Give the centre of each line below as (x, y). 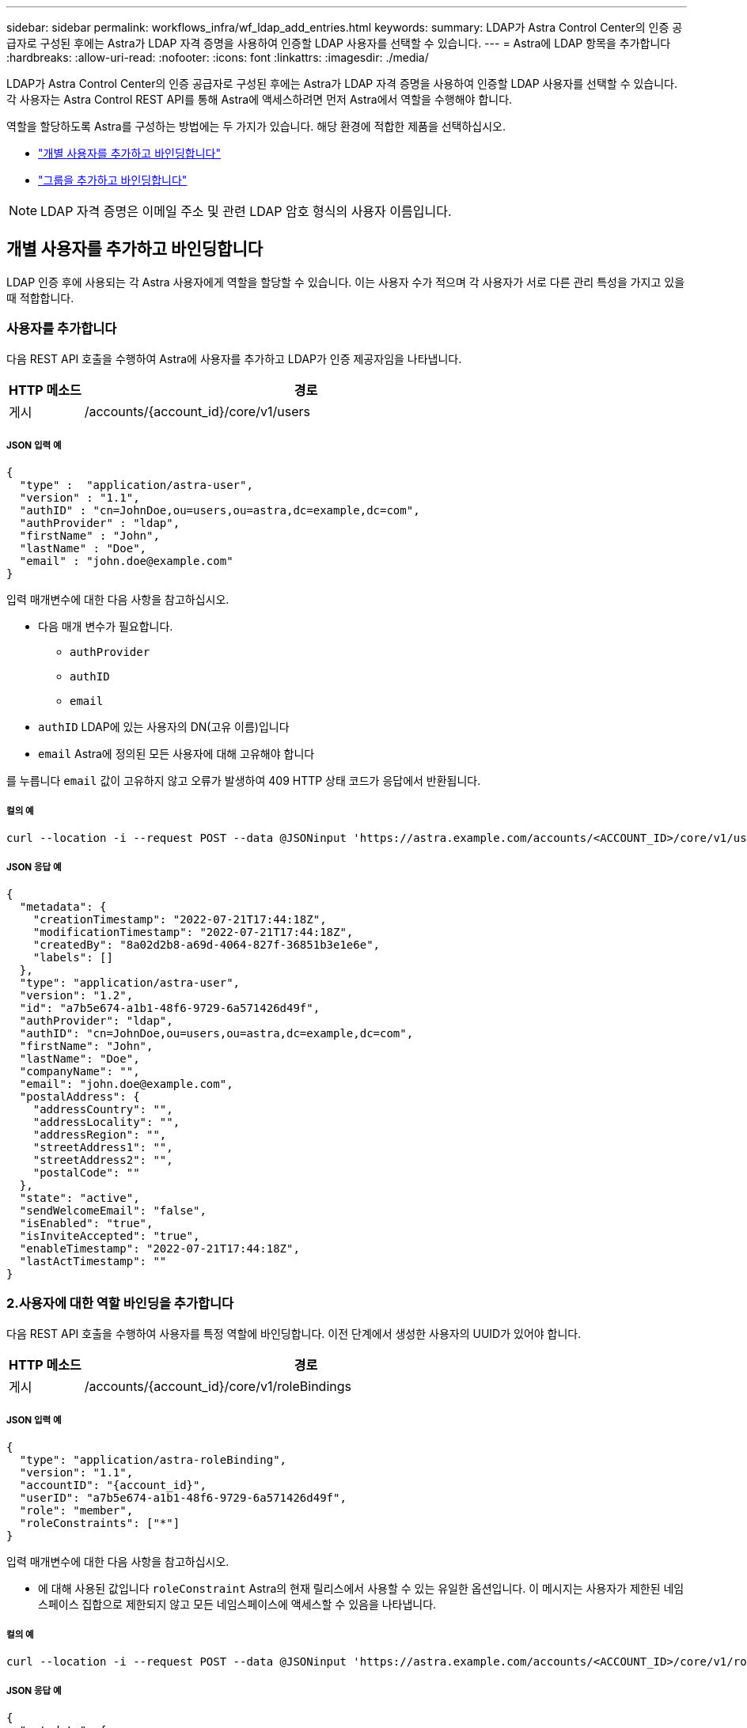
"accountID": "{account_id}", (113, 1485)
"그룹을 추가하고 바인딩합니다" (113, 180)
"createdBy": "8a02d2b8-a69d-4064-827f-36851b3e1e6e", (207, 944)
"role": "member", (76, 1511)
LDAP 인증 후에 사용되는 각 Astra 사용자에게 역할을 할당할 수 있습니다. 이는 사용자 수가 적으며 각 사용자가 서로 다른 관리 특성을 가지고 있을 (346, 282)
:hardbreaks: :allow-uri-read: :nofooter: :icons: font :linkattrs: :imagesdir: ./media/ (218, 57)
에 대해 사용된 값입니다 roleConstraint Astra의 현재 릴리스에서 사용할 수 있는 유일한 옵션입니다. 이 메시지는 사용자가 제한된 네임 (361, 1589)
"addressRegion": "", (100, 1134)
